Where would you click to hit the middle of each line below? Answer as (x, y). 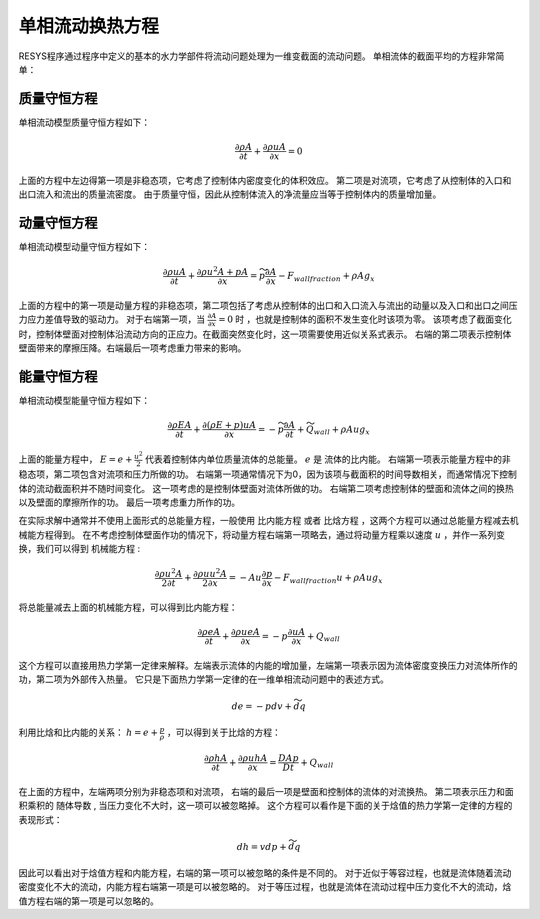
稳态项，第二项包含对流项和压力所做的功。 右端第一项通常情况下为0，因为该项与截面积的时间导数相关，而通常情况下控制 (267, 474)
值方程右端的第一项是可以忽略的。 (88, 901)
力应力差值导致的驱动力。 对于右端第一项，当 (111, 319)
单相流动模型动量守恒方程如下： (84, 247)
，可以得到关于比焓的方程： (224, 732)
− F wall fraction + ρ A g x (326, 277)
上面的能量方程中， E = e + (75, 459)
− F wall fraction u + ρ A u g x (328, 579)
